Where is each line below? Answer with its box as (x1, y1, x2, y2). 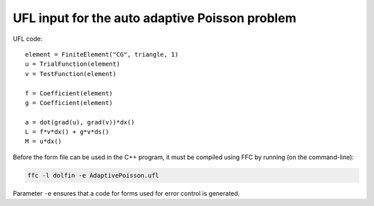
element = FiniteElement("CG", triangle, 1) (25, 50, 179, 58)
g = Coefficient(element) (25, 99, 114, 106)
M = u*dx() (25, 138, 62, 145)
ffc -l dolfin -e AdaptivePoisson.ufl (27, 171, 159, 179)
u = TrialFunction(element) (25, 60, 121, 68)
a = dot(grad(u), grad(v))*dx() (25, 118, 135, 126)
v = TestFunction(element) (25, 70, 117, 77)
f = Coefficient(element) (25, 89, 114, 97)
